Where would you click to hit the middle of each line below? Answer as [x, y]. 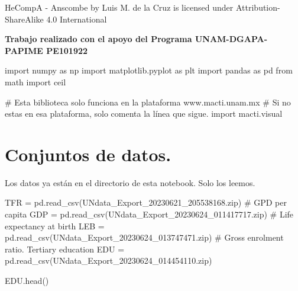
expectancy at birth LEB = [55, 226]
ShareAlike [24, 19]
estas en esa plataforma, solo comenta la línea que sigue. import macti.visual [144, 113]
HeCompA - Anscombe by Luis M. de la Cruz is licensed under [119, 7]
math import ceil [35, 81]
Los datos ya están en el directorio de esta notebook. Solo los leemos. [130, 182]
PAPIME [24, 50]
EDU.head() [27, 281]
